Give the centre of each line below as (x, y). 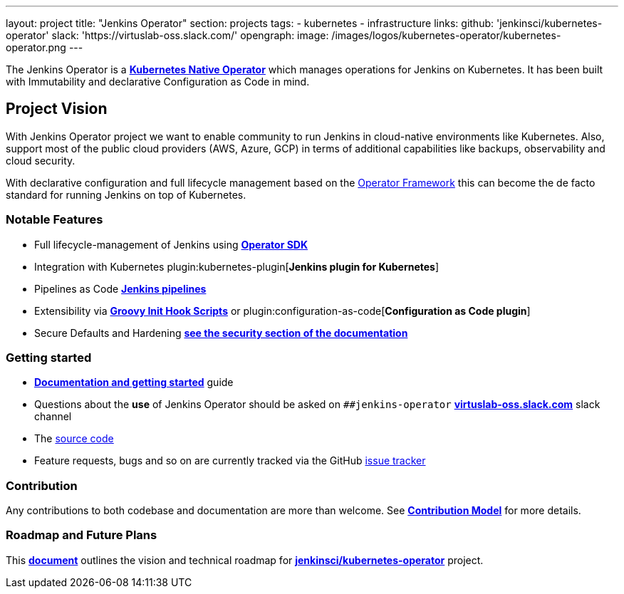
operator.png (36, 47)
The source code (74, 439)
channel (53, 417)
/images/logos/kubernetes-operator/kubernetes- (446, 35)
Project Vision (57, 109)
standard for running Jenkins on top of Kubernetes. (126, 194)
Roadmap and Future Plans (82, 535)
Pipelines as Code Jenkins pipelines (120, 288)
